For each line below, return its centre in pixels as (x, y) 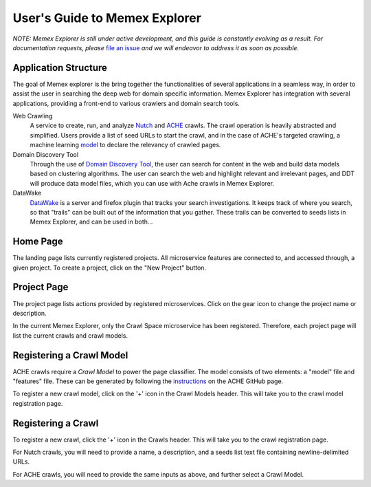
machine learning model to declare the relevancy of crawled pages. (125, 145)
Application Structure (60, 68)
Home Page (38, 242)
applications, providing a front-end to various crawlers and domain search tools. (126, 103)
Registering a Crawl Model (70, 355)
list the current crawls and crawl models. (70, 335)
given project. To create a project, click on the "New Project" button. (109, 268)
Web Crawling (33, 116)
